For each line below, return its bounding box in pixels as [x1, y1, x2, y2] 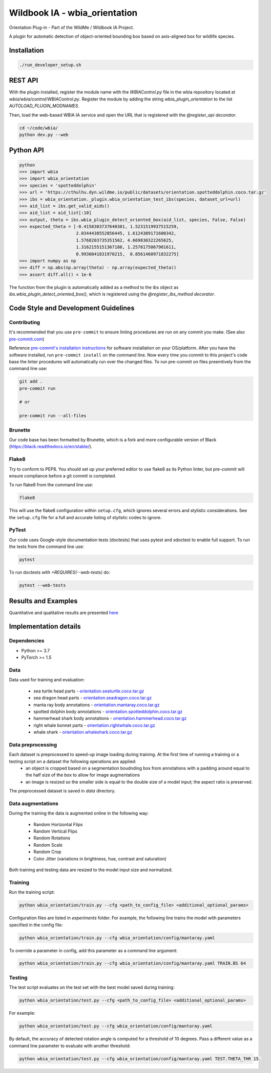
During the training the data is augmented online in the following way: [9, 811, 149, 816]
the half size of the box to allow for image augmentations [25, 772, 140, 778]
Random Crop [33, 849, 62, 855]
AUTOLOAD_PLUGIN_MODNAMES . [9, 103, 80, 109]
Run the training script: [9, 889, 55, 895]
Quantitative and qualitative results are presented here [9, 610, 119, 616]
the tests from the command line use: [9, 544, 84, 549]
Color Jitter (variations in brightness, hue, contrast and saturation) [33, 856, 167, 861]
